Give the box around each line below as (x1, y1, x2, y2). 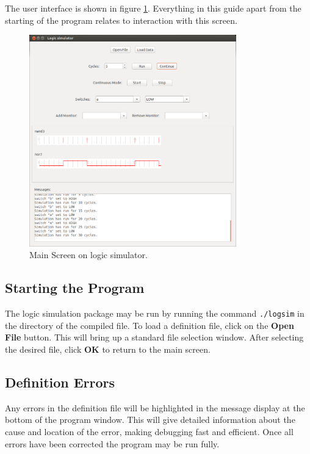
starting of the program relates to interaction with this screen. (5, 13, 237, 26)
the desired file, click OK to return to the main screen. (5, 343, 211, 356)
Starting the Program (5, 278, 145, 297)
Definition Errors (5, 373, 115, 392)
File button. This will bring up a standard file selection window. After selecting (5, 331, 304, 344)
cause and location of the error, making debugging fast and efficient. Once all (5, 425, 294, 438)
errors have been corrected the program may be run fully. (5, 437, 220, 450)
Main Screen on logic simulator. (29, 248, 148, 261)
